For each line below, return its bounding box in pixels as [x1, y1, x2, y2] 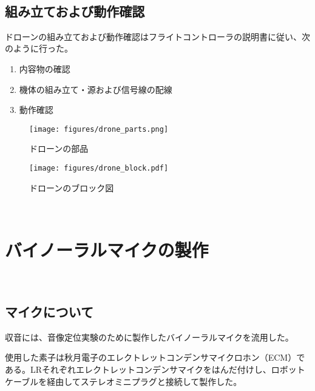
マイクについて [5, 302, 93, 321]
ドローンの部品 [29, 142, 89, 155]
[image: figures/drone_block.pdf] [29, 164, 169, 173]
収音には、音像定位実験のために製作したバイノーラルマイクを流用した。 [5, 330, 294, 343]
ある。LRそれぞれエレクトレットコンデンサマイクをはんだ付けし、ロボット [5, 362, 305, 375]
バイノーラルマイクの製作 [5, 237, 209, 262]
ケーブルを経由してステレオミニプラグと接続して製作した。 [5, 375, 242, 387]
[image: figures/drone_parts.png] [29, 124, 169, 134]
